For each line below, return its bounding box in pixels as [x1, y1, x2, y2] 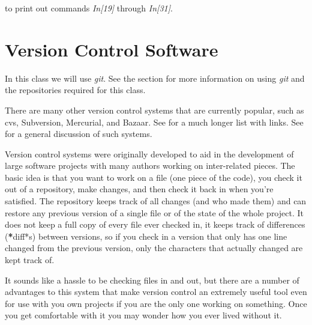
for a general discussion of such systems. [5, 127, 152, 140]
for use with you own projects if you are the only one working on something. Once [5, 297, 307, 309]
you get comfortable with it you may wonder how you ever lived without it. [5, 309, 282, 321]
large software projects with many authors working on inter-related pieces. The [5, 159, 295, 172]
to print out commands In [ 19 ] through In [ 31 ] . [5, 2, 173, 14]
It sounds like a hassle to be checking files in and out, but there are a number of [5, 273, 299, 286]
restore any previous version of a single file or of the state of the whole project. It [5, 206, 304, 219]
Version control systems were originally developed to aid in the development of [5, 147, 294, 160]
